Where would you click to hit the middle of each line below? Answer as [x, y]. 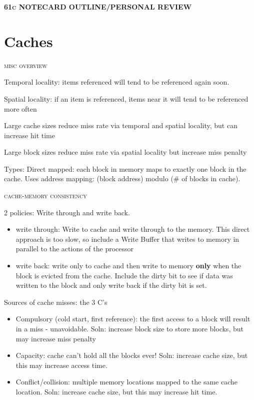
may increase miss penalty [56, 338]
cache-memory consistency [45, 195]
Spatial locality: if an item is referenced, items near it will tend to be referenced [126, 98]
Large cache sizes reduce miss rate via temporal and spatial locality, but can [121, 125]
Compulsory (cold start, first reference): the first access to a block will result [133, 319]
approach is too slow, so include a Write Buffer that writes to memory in [127, 239]
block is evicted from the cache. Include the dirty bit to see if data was [124, 275]
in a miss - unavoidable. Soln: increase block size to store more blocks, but [129, 328]
